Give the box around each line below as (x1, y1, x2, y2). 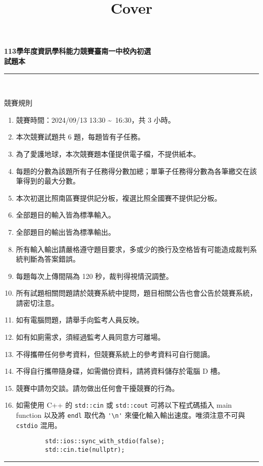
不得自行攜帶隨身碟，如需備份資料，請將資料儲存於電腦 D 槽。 (16, 366, 225, 376)
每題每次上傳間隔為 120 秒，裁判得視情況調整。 (16, 270, 173, 281)
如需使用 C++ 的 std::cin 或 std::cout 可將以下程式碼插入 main (16, 400, 232, 410)
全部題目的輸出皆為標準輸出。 (16, 226, 115, 237)
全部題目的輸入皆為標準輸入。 (16, 209, 115, 220)
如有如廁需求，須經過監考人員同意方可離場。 (16, 332, 165, 342)
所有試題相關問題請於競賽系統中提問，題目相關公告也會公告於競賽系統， (16, 288, 257, 298)
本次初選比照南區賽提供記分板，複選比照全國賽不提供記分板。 (16, 192, 222, 203)
